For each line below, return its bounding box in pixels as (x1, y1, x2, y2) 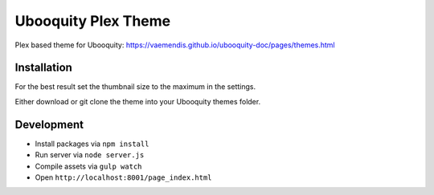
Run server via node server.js (35, 150, 145, 160)
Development (14, 117, 84, 132)
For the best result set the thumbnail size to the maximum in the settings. (14, 82, 256, 91)
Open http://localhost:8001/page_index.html (35, 173, 212, 182)
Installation (14, 61, 72, 75)
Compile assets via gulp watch (35, 161, 142, 171)
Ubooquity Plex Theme (14, 12, 171, 30)
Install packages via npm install (35, 139, 149, 148)
